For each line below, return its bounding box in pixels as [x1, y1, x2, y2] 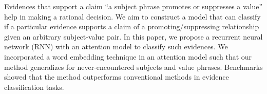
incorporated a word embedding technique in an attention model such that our [4, 51, 252, 62]
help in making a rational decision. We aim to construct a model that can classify [4, 11, 261, 22]
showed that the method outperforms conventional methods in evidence [4, 71, 229, 82]
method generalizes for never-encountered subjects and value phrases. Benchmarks [4, 61, 263, 72]
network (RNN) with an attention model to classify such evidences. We [4, 41, 228, 52]
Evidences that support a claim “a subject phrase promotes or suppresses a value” [4, 1, 263, 11]
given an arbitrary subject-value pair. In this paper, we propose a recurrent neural [4, 31, 263, 42]
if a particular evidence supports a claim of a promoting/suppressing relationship [4, 21, 259, 32]
